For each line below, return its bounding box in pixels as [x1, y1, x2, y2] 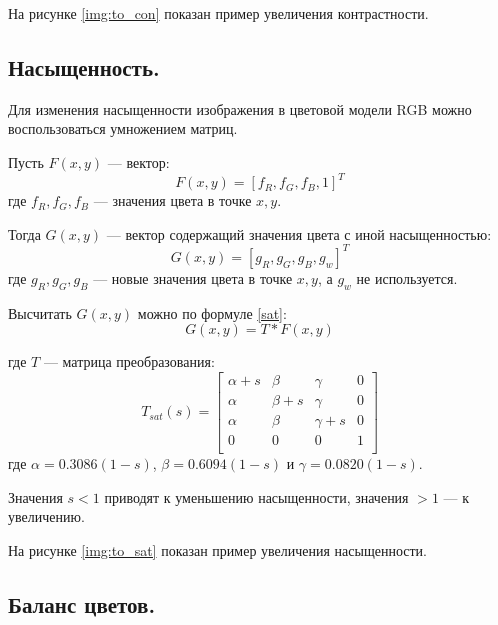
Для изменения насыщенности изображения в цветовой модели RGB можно [8, 98, 472, 119]
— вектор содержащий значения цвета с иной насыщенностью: [106, 223, 492, 244]
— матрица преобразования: [43, 351, 215, 372]
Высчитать [8, 302, 72, 323]
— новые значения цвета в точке [93, 267, 293, 288]
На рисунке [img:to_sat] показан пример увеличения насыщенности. [8, 539, 427, 560]
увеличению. [8, 506, 85, 527]
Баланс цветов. [8, 588, 156, 619]
